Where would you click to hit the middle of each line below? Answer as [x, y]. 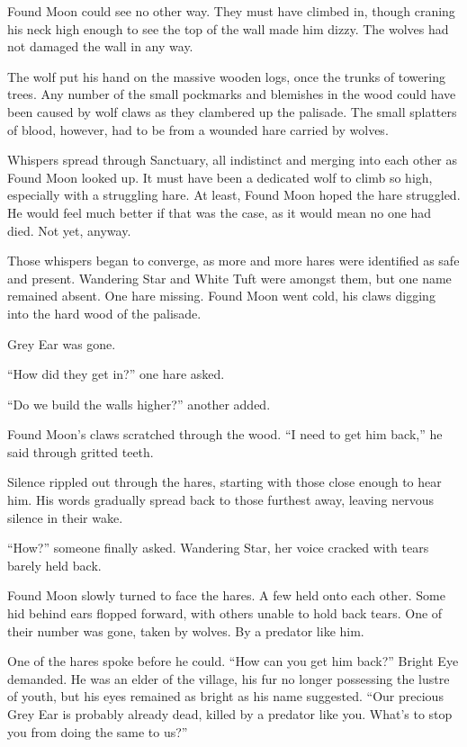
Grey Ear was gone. [62, 343]
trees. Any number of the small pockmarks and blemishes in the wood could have [232, 94]
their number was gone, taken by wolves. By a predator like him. [186, 630]
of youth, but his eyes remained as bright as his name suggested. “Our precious [225, 696]
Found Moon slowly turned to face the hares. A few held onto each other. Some [226, 595]
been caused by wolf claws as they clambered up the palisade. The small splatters [232, 111]
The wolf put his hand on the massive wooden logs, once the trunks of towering [226, 76]
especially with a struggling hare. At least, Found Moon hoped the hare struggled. [234, 195]
